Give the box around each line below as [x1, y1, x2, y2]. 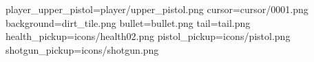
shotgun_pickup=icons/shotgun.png [6, 42, 159, 56]
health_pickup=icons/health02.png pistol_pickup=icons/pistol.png [6, 29, 291, 43]
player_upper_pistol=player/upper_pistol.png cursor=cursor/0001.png [6, 2, 308, 16]
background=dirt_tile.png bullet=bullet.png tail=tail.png [6, 15, 251, 30]
